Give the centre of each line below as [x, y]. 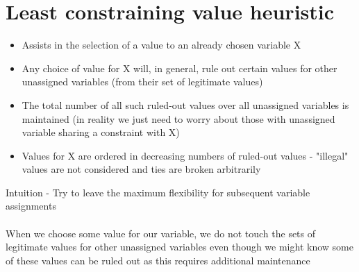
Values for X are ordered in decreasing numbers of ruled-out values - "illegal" [185, 155]
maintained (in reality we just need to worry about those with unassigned [178, 118]
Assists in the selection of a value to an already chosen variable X [161, 45]
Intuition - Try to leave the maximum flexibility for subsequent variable [158, 192]
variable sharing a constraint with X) [101, 132]
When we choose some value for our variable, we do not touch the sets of [161, 233]
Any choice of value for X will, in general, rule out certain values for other [179, 68]
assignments [31, 206]
